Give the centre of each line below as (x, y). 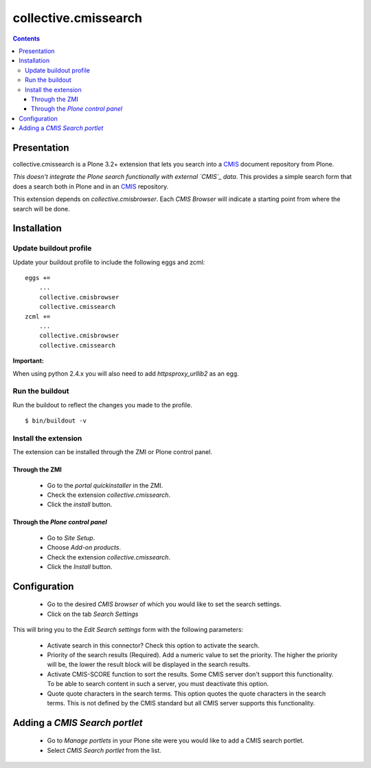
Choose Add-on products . (84, 548)
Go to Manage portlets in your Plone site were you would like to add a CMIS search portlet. (176, 740)
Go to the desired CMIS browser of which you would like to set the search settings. (164, 604)
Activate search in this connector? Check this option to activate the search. (154, 645)
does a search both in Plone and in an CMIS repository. (90, 186)
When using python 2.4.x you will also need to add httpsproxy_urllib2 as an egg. (126, 373)
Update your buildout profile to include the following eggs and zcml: (109, 262)
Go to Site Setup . (71, 537)
